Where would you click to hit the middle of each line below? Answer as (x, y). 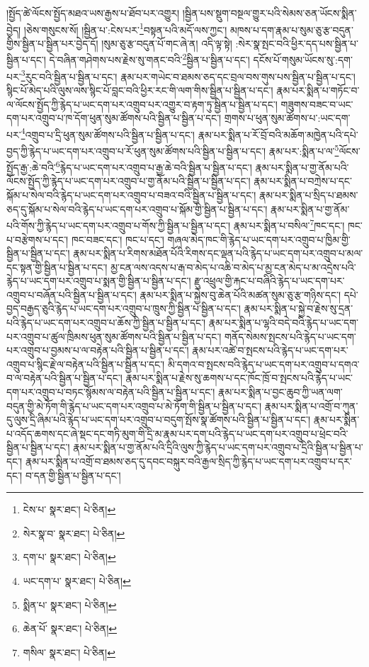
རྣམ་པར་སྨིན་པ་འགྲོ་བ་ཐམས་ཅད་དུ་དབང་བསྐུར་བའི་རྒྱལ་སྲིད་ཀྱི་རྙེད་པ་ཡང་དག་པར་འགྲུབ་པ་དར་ (188, 461)
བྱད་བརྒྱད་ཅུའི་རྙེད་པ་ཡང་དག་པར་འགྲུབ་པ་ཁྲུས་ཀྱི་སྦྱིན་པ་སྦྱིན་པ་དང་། (124, 308)
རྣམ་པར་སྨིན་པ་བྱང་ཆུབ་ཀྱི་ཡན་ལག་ (280, 392)
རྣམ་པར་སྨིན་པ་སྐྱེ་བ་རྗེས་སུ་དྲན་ (299, 308)
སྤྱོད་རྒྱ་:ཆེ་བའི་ (31, 167)
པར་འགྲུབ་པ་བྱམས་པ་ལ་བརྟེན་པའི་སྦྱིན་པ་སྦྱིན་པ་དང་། (98, 350)
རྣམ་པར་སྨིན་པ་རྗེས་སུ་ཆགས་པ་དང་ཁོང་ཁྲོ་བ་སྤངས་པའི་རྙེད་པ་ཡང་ (239, 378)
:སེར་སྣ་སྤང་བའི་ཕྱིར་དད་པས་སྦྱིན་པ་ (297, 43)
